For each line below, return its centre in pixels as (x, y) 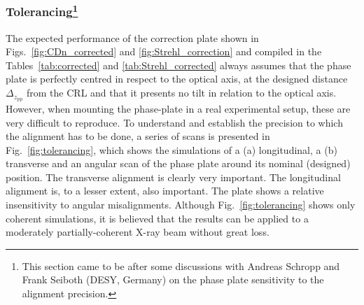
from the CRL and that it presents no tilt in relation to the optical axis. (182, 93)
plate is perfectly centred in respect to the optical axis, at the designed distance (177, 79)
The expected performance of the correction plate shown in (132, 37)
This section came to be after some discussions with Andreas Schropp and (181, 265)
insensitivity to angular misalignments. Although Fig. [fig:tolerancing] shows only (181, 205)
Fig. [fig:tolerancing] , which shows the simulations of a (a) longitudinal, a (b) (171, 149)
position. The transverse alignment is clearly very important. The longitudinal (173, 177)
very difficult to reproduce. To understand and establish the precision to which (174, 122)
